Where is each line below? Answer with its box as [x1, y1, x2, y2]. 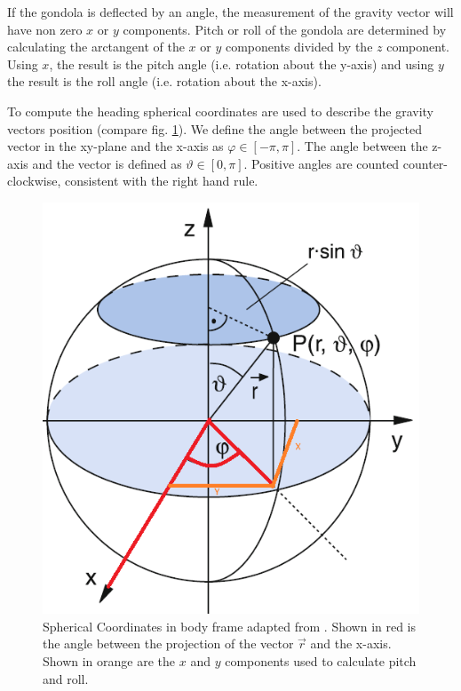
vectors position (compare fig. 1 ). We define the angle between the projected [7, 119, 422, 138]
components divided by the [225, 37, 373, 56]
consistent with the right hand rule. [65, 171, 258, 190]
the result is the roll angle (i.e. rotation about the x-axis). [7, 72, 322, 91]
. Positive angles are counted [243, 154, 400, 172]
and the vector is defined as [32, 154, 182, 172]
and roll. [43, 669, 89, 687]
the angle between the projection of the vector [43, 634, 294, 653]
